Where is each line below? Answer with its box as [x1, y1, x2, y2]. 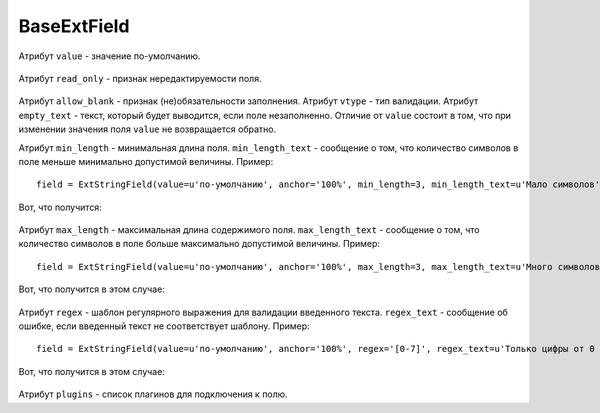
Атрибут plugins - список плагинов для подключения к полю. [18, 388, 289, 400]
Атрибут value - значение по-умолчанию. [18, 50, 201, 62]
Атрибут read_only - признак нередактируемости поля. [18, 72, 262, 84]
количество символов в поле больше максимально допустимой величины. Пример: [18, 238, 380, 250]
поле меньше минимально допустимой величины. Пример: [18, 155, 274, 167]
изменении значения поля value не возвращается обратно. [18, 123, 277, 135]
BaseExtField [18, 15, 130, 37]
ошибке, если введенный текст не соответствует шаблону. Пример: [18, 320, 310, 332]
